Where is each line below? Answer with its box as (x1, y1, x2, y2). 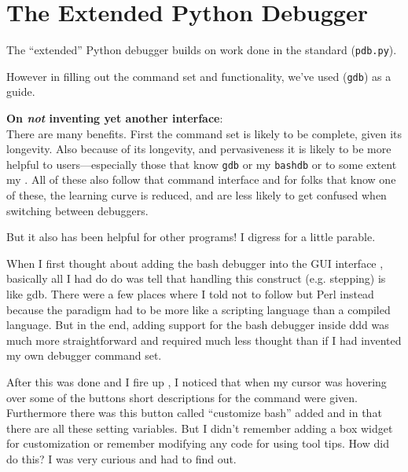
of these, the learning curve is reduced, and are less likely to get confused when (6, 187, 387, 203)
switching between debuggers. (6, 202, 149, 218)
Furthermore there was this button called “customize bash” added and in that (6, 404, 382, 421)
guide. (6, 83, 35, 100)
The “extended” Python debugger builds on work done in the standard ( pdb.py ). (6, 42, 397, 58)
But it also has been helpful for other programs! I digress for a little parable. (6, 229, 376, 245)
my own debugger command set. (6, 347, 162, 364)
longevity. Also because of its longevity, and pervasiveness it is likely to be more (6, 141, 391, 157)
